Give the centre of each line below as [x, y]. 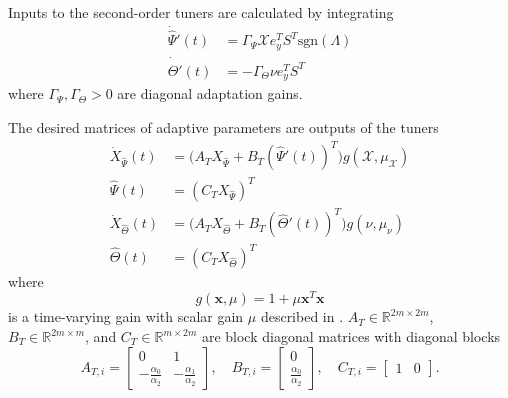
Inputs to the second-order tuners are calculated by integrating [201, 12]
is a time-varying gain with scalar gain [126, 316]
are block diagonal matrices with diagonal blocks [351, 336]
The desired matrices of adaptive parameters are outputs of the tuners [223, 127]
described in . [302, 316]
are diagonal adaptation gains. [210, 93]
